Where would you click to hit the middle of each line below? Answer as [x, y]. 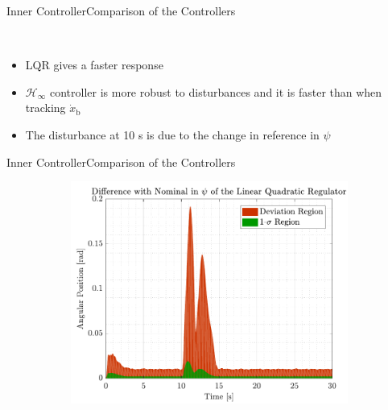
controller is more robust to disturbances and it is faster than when [216, 91]
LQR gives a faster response [94, 65]
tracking [45, 108]
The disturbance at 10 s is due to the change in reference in [172, 134]
